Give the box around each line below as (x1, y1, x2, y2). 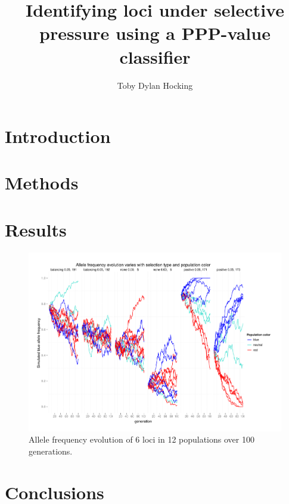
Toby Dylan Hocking (117, 79, 193, 91)
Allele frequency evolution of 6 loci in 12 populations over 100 (29, 433, 254, 446)
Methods (5, 170, 79, 195)
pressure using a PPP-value (39, 21, 271, 45)
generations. (29, 445, 73, 458)
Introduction (5, 124, 111, 148)
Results (5, 217, 67, 241)
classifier (119, 44, 191, 69)
